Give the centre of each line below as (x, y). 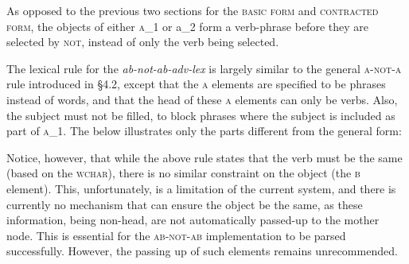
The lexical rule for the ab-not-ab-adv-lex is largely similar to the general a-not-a (204, 68)
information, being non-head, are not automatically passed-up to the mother (193, 220)
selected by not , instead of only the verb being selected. (143, 42)
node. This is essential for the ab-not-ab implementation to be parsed (176, 235)
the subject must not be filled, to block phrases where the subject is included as (201, 115)
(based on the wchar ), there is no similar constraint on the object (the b (183, 173)
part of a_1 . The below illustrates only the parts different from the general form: (204, 131)
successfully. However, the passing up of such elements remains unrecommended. (202, 251)
